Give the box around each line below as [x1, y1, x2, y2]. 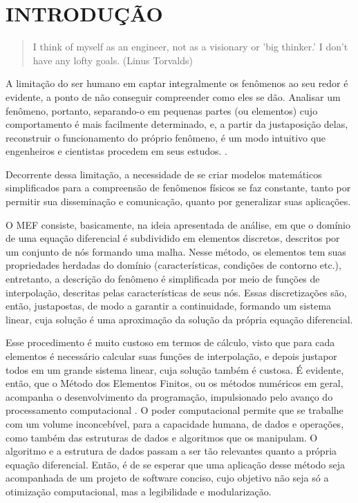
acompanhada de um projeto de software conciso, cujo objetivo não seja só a [6, 471, 329, 485]
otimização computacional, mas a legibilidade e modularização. [6, 484, 272, 498]
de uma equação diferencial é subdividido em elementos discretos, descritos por [6, 231, 340, 245]
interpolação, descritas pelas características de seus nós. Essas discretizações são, [6, 285, 347, 299]
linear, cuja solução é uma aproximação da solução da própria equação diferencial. [6, 312, 353, 326]
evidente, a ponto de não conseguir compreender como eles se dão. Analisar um [6, 89, 341, 104]
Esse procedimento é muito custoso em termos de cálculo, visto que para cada [6, 335, 335, 350]
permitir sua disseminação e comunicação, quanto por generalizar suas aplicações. [6, 194, 351, 209]
